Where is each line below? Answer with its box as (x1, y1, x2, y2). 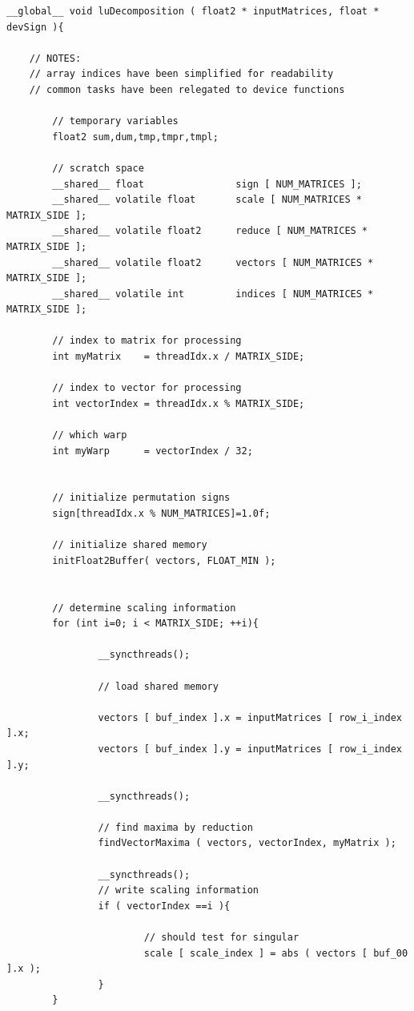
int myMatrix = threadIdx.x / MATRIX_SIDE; (52, 351, 305, 363)
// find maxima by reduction (98, 821, 253, 833)
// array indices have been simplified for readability (29, 68, 334, 80)
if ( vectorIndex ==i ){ (98, 900, 231, 912)
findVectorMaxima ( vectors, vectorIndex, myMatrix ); (98, 837, 396, 849)
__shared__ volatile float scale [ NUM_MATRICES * (52, 194, 362, 206)
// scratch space (52, 162, 144, 174)
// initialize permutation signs (52, 492, 231, 504)
